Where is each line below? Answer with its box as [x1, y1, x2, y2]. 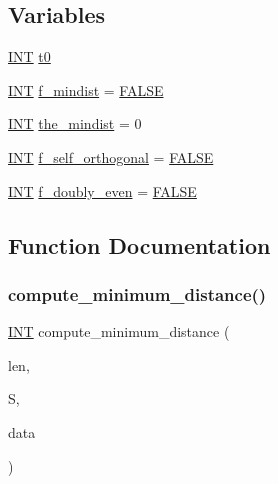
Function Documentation [8, 229, 271, 260]
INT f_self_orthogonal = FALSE [8, 146, 214, 167]
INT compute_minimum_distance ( [8, 321, 230, 342]
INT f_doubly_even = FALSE [8, 180, 197, 201]
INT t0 [8, 46, 51, 67]
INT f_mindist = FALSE [8, 79, 164, 100]
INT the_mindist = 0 [8, 113, 142, 134]
